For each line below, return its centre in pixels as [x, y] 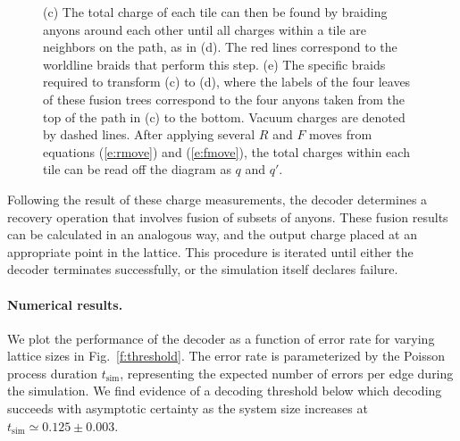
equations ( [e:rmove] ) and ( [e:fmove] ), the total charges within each [226, 151]
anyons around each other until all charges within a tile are [205, 29]
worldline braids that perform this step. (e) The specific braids [214, 64]
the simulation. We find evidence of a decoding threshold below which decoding [225, 391]
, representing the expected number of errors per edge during [287, 373]
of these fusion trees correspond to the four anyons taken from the [224, 99]
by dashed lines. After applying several [149, 134]
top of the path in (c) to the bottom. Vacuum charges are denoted [224, 116]
